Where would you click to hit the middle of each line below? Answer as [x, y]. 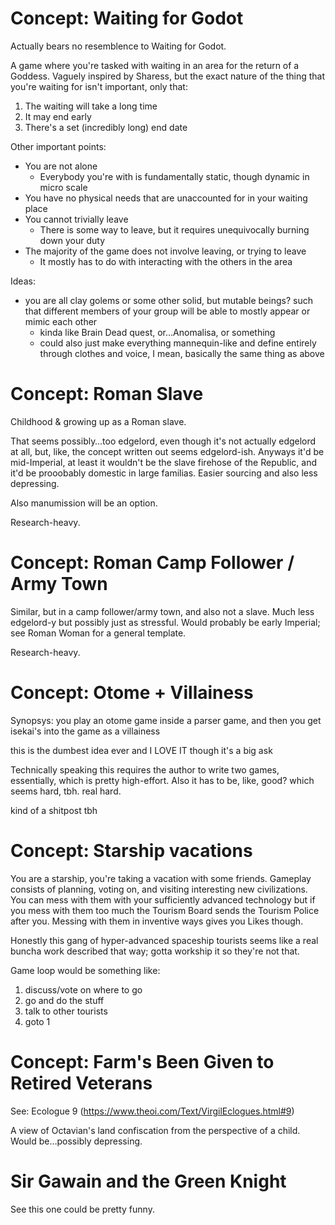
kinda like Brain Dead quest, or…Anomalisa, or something [157, 332]
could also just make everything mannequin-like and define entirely [178, 343]
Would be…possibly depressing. [76, 1141]
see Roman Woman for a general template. [98, 633]
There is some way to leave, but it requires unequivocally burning [174, 229]
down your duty [72, 240]
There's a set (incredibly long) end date [106, 127]
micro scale [63, 187]
